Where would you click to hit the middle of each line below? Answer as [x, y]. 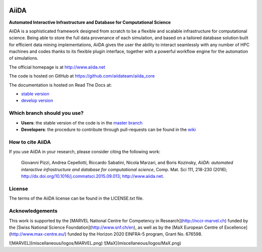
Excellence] [236, 227]
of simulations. [24, 58]
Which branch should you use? [46, 113]
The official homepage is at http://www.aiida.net [57, 67]
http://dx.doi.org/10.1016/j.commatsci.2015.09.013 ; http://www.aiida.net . [93, 176]
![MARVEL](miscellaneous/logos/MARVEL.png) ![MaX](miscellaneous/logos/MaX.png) [95, 243]
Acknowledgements [33, 211]
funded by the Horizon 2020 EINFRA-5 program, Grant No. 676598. [135, 234]
